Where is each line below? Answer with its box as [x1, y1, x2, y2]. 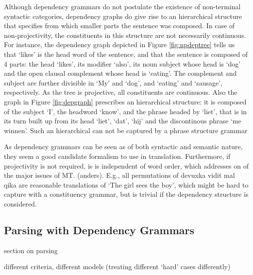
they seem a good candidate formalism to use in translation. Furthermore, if [4, 151, 231, 161]
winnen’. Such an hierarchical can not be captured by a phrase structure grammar [4, 125, 248, 135]
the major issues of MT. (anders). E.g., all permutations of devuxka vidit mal [4, 170, 235, 180]
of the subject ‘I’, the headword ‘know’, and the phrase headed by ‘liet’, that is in [4, 106, 247, 116]
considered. [4, 198, 37, 208]
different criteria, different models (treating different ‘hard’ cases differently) [4, 261, 231, 272]
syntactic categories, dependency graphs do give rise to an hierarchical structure [4, 11, 242, 21]
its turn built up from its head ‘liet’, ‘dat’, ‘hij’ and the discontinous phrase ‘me [4, 116, 241, 126]
